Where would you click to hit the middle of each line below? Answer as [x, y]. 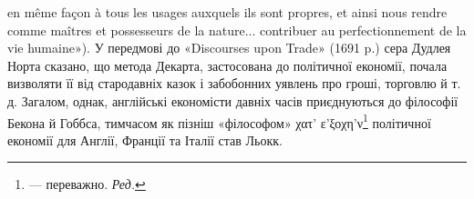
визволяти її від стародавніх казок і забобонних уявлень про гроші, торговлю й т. [234, 83]
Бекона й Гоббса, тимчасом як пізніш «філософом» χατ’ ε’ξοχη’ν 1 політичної [219, 121]
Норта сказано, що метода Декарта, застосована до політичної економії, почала [227, 65]
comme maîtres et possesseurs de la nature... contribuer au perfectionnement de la [237, 30]
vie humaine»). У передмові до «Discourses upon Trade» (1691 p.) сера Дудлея [229, 48]
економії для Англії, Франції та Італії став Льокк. [145, 139]
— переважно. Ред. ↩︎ [87, 184]
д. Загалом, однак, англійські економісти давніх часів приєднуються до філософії [233, 100]
